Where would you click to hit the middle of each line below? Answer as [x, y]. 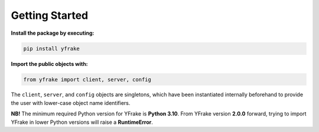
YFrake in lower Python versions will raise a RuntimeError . [82, 122]
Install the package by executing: [53, 33]
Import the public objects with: [49, 64]
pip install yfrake [51, 48]
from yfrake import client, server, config [87, 79]
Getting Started [50, 15]
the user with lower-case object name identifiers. [71, 103]
